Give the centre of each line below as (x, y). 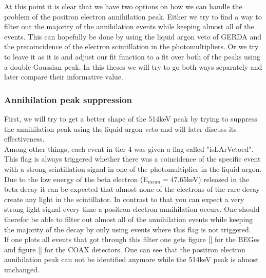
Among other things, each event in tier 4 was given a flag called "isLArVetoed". (129, 148)
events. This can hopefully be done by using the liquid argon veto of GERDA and (133, 36)
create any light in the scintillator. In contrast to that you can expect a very (124, 199)
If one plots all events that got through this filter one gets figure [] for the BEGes (132, 239)
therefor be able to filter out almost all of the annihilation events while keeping (129, 219)
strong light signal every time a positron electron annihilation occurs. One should (132, 209)
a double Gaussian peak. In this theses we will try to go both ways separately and (133, 66)
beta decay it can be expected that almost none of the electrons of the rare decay (132, 189)
